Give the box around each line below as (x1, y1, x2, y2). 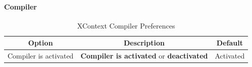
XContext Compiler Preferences (77, 20, 175, 30)
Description (123, 37, 165, 48)
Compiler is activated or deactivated (80, 50, 208, 61)
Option (28, 37, 53, 48)
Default (216, 37, 243, 48)
